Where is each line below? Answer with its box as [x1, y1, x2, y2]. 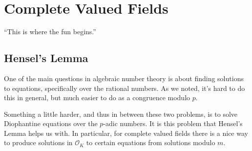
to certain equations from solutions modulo [86, 137, 215, 148]
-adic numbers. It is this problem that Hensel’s [103, 118, 243, 129]
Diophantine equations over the [4, 118, 98, 129]
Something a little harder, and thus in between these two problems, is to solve [4, 108, 238, 119]
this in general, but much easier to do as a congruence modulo [4, 92, 190, 103]
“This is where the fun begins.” [4, 26, 96, 37]
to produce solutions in [4, 137, 73, 148]
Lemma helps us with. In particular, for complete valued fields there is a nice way [4, 128, 248, 138]
